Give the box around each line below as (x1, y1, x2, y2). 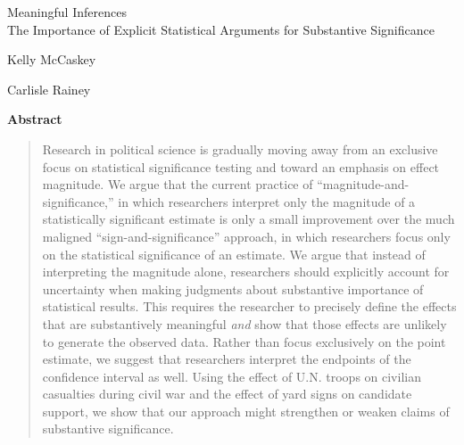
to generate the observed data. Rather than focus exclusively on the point (42, 332, 446, 350)
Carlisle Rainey (7, 79, 91, 98)
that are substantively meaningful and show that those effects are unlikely (42, 314, 447, 333)
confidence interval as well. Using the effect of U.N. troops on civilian (42, 367, 421, 385)
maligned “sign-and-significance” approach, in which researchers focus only (42, 227, 451, 245)
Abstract (7, 110, 62, 128)
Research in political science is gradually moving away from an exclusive (42, 139, 438, 158)
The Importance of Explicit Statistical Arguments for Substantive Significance (7, 20, 435, 38)
